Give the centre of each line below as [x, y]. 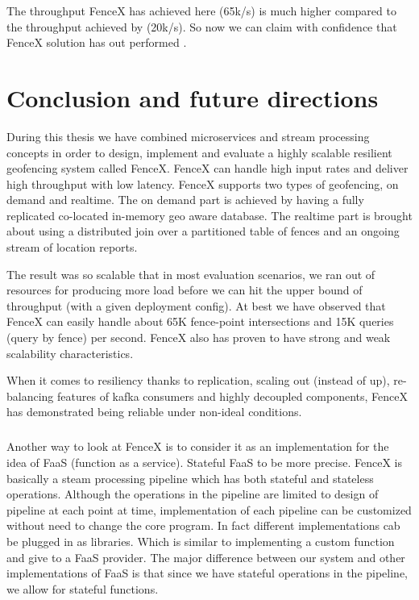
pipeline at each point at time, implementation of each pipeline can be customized [209, 509]
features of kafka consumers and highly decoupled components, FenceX [232, 396]
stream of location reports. [72, 247]
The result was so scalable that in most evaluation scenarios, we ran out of [191, 274]
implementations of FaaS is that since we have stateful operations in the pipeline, [207, 573]
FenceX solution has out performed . [97, 42]
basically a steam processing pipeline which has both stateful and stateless [190, 478]
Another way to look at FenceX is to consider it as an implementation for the [198, 446]
